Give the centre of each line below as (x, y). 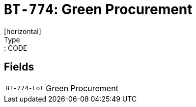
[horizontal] (23, 31)
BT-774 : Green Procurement (98, 9)
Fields (19, 67)
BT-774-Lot (25, 88)
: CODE (16, 48)
